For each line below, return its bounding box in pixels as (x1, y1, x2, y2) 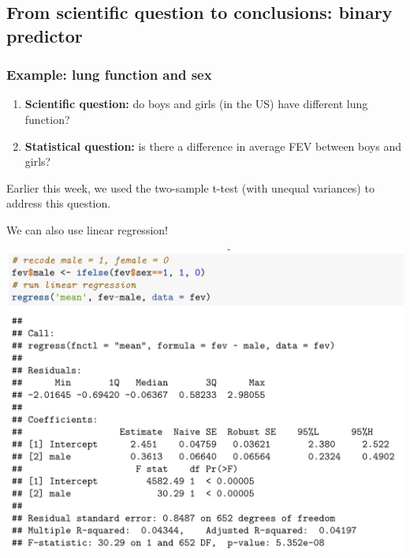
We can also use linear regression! (6, 221, 168, 238)
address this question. (6, 195, 111, 212)
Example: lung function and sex (6, 65, 212, 84)
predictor (6, 23, 83, 47)
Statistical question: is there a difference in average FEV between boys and (24, 137, 401, 154)
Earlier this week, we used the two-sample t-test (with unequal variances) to (6, 179, 375, 196)
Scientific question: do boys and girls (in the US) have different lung (24, 95, 368, 112)
